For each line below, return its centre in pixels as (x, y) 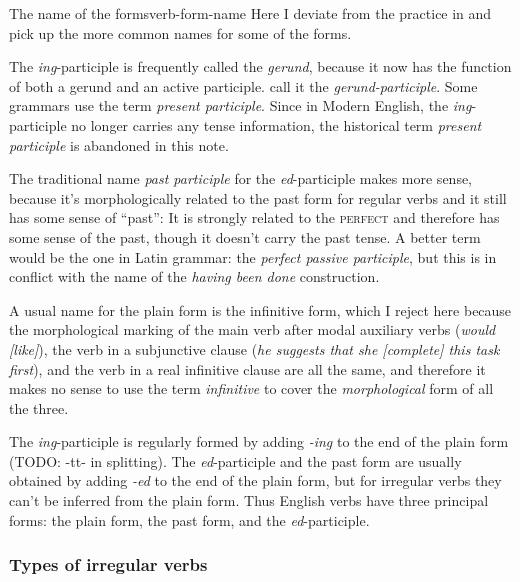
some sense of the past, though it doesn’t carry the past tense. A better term (245, 236)
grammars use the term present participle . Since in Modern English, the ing (240, 105)
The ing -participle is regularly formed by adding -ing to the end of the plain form (259, 441)
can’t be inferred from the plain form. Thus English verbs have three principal (249, 500)
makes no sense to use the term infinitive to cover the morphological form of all (251, 388)
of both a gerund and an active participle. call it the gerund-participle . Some (243, 85)
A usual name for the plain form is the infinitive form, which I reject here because (260, 309)
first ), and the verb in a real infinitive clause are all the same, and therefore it (247, 368)
